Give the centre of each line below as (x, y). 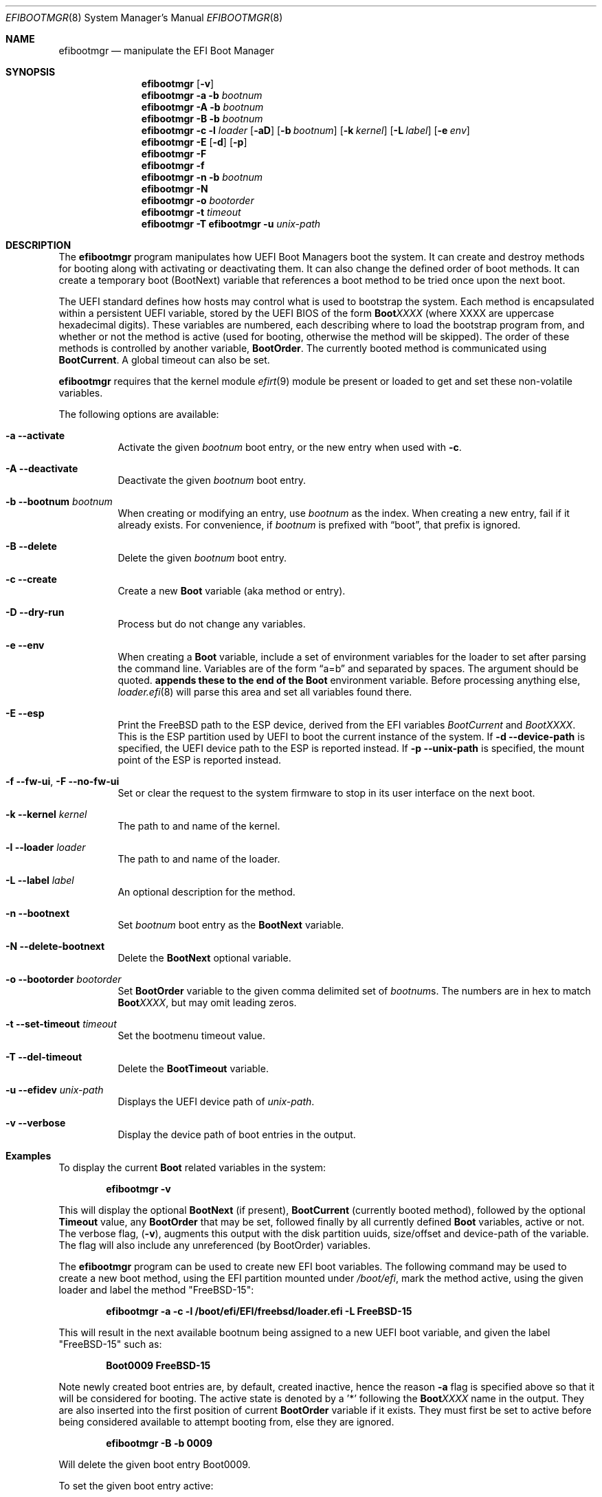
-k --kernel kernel (46, 814)
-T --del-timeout (44, 1057)
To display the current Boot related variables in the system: (192, 1167)
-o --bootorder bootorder (64, 979)
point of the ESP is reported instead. (200, 760)
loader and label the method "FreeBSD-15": (156, 1290)
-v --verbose (36, 1123)
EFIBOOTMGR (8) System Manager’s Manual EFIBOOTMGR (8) (144, 18)
